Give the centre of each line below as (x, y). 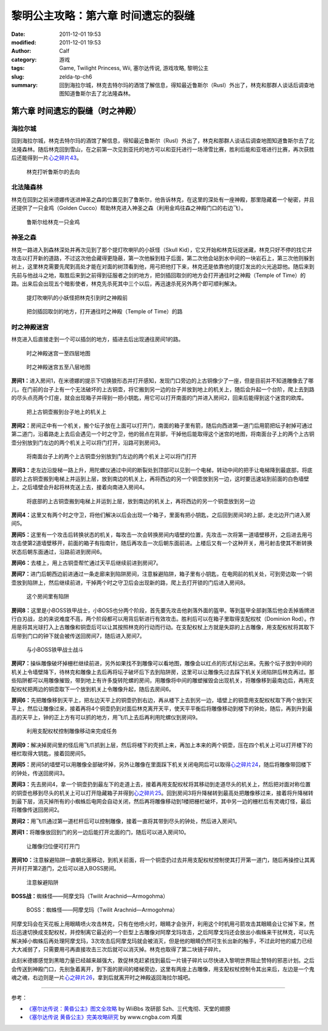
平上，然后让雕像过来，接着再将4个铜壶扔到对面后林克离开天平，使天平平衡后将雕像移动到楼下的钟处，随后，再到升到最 (162, 708)
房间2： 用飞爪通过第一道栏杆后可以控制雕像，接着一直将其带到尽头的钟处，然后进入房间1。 (126, 821)
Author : (21, 51)
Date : (18, 34)
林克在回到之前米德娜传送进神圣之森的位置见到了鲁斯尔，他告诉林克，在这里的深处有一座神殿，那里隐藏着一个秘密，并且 (163, 199)
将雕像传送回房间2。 (37, 810)
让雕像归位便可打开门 (53, 846)
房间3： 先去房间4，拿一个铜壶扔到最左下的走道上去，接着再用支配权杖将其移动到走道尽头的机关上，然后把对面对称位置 (161, 785)
